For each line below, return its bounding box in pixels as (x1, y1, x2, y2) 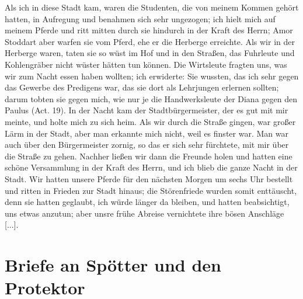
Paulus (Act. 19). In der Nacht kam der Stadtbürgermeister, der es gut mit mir (5, 104, 288, 116)
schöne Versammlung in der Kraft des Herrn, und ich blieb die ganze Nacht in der (5, 161, 298, 173)
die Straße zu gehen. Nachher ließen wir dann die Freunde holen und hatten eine (5, 149, 292, 162)
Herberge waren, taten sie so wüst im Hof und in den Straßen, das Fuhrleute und (5, 47, 295, 59)
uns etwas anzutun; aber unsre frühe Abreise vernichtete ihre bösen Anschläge (5, 207, 284, 219)
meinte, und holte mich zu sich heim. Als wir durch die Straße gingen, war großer (5, 115, 296, 127)
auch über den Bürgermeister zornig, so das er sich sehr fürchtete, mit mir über (5, 138, 289, 151)
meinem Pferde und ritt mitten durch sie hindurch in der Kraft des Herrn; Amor (5, 24, 293, 36)
